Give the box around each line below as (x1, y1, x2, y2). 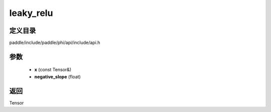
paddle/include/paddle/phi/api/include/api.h (9, 40, 100, 46)
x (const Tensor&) (34, 67, 72, 73)
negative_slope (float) (34, 74, 81, 80)
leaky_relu (9, 7, 53, 18)
